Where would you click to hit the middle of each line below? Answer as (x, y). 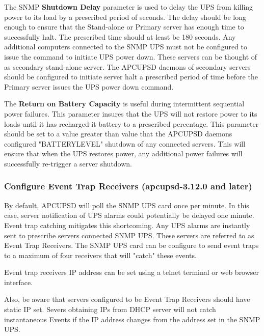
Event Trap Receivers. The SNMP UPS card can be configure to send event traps (131, 245)
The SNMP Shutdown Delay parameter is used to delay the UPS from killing (129, 7)
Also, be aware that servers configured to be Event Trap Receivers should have (127, 299)
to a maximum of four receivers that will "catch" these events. (100, 255)
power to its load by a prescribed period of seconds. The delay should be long (125, 17)
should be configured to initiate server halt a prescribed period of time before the (131, 77)
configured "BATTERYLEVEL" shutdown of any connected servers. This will (125, 143)
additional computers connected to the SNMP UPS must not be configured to (126, 47)
